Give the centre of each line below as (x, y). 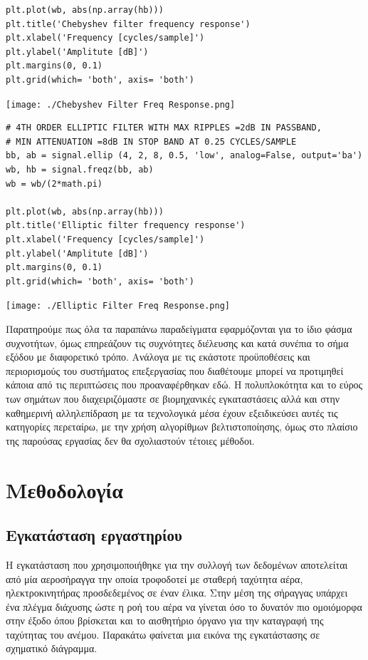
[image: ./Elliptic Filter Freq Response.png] (118, 306)
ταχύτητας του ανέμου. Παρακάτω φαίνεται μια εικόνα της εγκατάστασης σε (163, 634)
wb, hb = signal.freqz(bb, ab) (80, 170)
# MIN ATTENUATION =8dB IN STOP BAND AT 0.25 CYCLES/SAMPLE (151, 141)
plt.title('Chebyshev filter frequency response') (128, 24)
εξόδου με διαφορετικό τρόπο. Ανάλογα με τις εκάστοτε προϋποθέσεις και (158, 357)
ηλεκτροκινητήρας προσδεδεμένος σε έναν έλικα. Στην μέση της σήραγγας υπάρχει (177, 593)
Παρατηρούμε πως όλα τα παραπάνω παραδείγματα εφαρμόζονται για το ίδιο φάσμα (179, 329)
